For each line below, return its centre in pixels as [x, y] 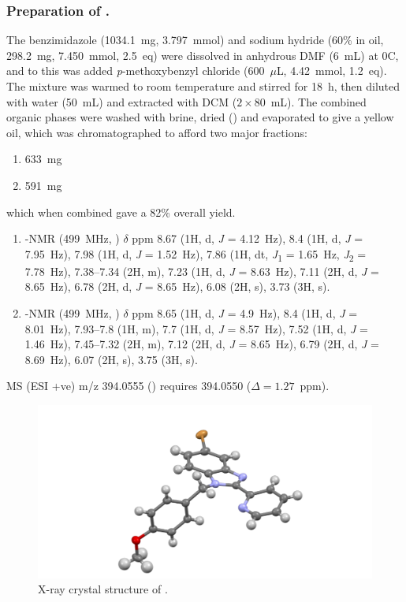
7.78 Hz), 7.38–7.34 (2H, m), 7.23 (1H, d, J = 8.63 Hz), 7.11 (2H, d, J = [202, 271]
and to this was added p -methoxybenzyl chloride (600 [136, 71]
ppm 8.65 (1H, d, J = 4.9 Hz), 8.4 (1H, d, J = [245, 313]
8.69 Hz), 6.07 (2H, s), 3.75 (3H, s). [111, 359]
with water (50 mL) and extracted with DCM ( [122, 101]
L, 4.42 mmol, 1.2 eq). [332, 71]
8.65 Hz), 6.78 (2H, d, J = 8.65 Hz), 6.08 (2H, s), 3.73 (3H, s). [177, 286]
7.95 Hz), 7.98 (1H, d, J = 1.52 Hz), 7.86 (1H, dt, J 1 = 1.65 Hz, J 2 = [196, 255]
